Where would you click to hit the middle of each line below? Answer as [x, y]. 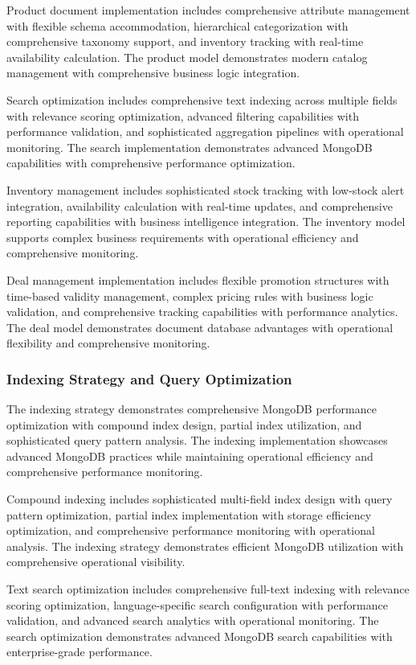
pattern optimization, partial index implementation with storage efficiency [189, 514]
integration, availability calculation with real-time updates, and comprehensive [200, 205]
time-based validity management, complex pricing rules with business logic [190, 296]
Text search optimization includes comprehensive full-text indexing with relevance [208, 589]
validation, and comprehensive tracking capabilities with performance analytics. [202, 312]
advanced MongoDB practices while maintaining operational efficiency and [190, 456]
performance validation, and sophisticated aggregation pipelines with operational [205, 131]
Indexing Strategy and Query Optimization [149, 378]
